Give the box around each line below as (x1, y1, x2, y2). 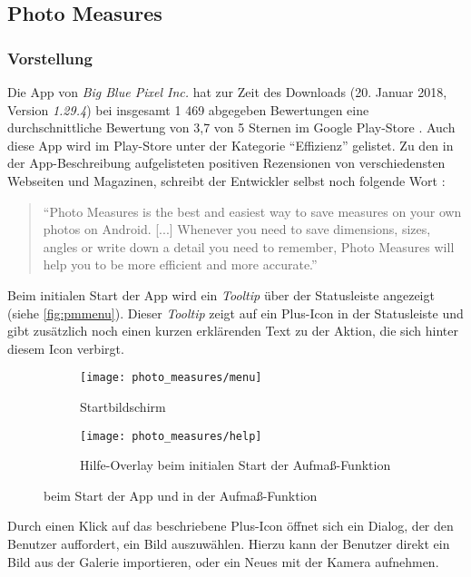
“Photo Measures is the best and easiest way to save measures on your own (43, 201, 462, 220)
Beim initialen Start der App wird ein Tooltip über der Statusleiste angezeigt (7, 285, 435, 304)
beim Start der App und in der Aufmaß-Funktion (44, 485, 318, 504)
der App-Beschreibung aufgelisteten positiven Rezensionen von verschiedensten (7, 153, 446, 172)
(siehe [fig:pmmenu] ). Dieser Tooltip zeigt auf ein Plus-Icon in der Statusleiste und (7, 303, 464, 322)
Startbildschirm (80, 396, 166, 416)
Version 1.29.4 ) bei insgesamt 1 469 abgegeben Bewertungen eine (7, 100, 369, 119)
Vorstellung (7, 46, 93, 69)
